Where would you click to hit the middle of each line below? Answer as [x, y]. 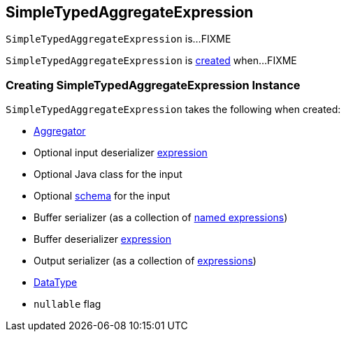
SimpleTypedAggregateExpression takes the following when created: [173, 110]
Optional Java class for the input [108, 174]
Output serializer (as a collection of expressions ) [145, 261]
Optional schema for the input [102, 196]
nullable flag [67, 304]
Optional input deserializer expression [121, 153]
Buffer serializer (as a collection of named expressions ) [161, 218]
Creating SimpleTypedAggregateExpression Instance [153, 85]
